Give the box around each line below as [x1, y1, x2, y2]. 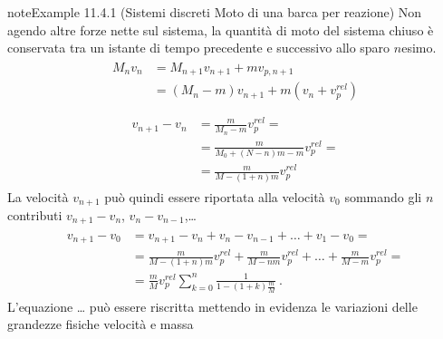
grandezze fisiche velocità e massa [7, 315, 194, 334]
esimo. [401, 38, 437, 57]
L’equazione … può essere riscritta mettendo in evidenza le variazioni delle [7, 296, 418, 315]
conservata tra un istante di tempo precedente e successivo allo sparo [7, 38, 390, 57]
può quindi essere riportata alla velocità [104, 187, 325, 206]
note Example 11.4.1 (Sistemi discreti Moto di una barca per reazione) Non [7, 3, 422, 21]
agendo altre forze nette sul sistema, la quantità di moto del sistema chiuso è [7, 20, 434, 39]
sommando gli [344, 187, 422, 206]
